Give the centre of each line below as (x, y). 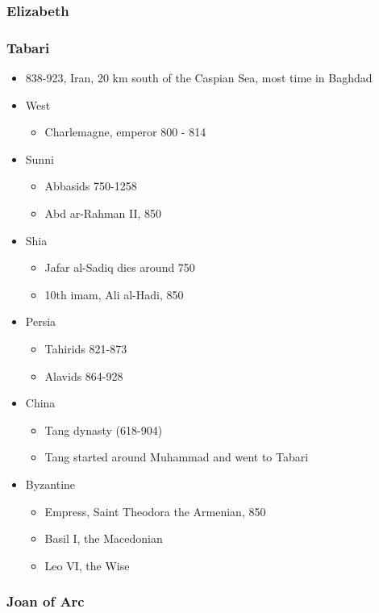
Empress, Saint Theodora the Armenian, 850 (155, 511)
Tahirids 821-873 (86, 348)
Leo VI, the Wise (87, 565)
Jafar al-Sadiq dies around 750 (120, 267)
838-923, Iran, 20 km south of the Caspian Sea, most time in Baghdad (199, 78)
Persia (41, 321)
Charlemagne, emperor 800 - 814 (125, 132)
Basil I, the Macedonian (104, 538)
